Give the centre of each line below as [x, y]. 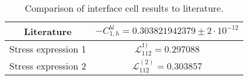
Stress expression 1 [48, 49]
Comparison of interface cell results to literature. [124, 8]
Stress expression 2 [48, 66]
